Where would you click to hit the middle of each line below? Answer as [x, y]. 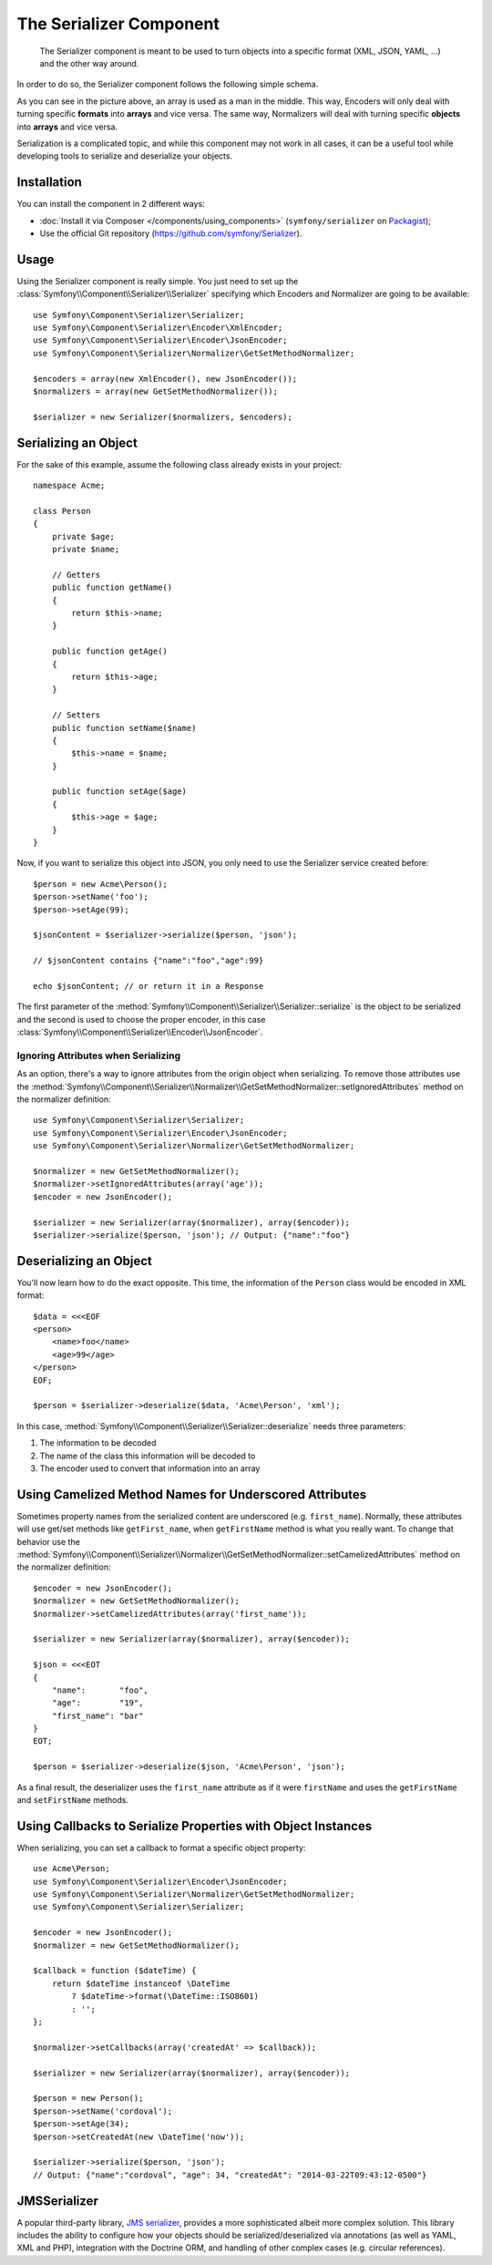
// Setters [76, 715]
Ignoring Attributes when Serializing [99, 1055]
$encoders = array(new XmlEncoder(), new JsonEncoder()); [165, 379]
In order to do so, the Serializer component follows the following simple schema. [168, 84]
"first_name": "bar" [97, 1715]
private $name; [86, 550]
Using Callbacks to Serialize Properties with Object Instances [195, 1826]
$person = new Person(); [88, 2098]
